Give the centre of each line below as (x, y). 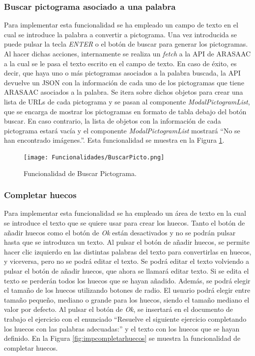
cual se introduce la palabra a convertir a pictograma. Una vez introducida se (121, 34)
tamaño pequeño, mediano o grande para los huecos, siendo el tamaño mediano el (127, 299)
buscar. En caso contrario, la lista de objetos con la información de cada (113, 121)
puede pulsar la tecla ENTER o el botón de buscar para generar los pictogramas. (126, 44)
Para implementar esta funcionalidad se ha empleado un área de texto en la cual (125, 213)
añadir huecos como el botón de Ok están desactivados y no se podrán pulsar (120, 232)
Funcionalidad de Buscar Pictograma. (80, 173)
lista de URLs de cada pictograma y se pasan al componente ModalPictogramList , (127, 101)
